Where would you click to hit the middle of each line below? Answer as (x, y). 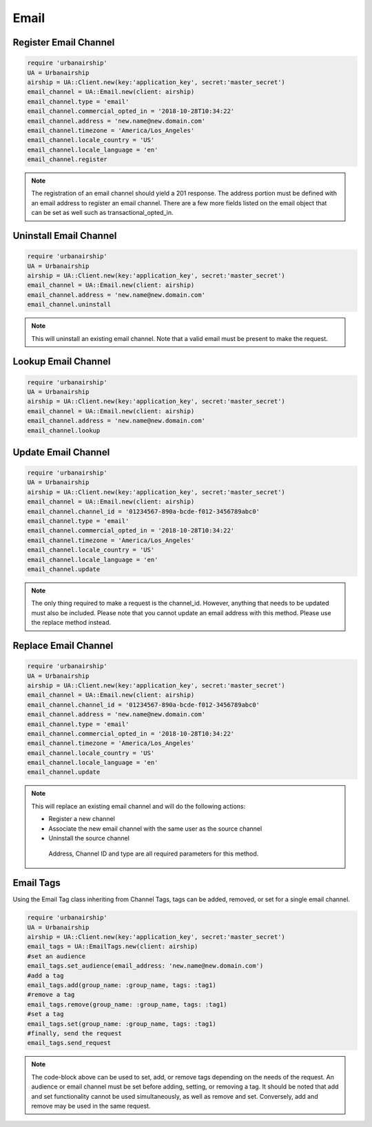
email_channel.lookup (64, 430)
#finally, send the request (74, 1033)
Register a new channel (82, 819)
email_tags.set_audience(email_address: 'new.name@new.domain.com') (145, 966)
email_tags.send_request (69, 1043)
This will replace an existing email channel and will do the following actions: (138, 806)
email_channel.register (68, 159)
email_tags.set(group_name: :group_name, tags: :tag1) (122, 1024)
